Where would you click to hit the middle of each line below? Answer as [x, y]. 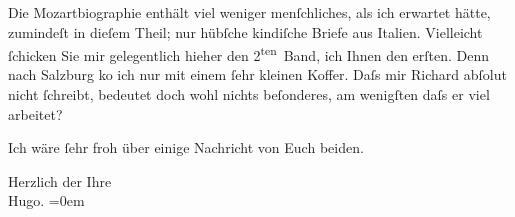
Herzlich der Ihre [60, 180]
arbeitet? [35, 113]
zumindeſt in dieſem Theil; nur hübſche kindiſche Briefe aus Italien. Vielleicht [245, 31]
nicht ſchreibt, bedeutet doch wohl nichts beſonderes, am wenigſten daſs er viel [249, 94]
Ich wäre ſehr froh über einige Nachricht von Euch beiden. [186, 147]
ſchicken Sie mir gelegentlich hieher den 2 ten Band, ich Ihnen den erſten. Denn [249, 53]
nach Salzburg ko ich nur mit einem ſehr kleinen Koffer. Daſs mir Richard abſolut [257, 74]
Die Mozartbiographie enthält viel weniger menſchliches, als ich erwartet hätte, [249, 12]
